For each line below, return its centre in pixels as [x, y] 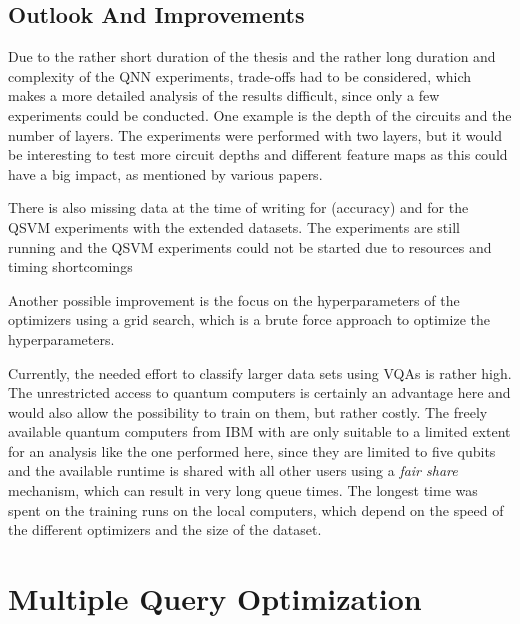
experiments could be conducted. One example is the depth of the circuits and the [260, 114]
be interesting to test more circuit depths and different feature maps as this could [258, 154]
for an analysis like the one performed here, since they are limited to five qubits [252, 450]
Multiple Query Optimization [215, 598]
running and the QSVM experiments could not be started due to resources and [250, 246]
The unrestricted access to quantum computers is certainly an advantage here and [259, 392]
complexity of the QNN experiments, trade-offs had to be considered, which [240, 75]
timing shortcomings [70, 266]
